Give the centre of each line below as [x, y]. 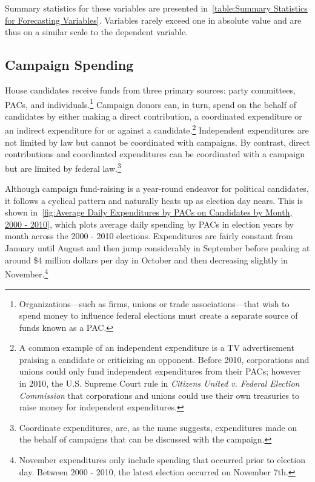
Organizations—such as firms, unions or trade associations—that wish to [154, 303]
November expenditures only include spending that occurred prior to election [162, 460]
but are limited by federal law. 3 [63, 167]
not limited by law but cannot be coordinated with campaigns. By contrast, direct [157, 142]
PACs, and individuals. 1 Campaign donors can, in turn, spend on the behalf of [151, 103]
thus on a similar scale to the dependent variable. [97, 32]
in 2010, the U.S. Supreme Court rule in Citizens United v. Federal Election [159, 383]
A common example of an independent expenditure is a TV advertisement [157, 348]
